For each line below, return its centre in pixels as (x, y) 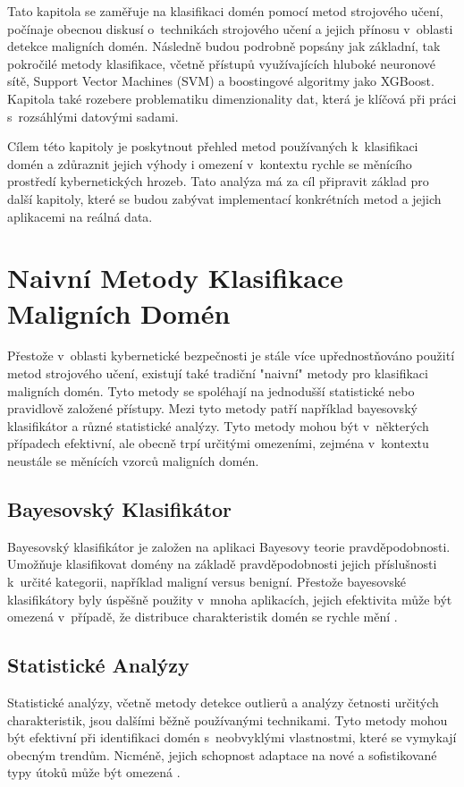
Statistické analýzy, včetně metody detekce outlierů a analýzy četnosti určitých (223, 702)
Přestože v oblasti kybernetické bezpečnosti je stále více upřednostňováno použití (231, 355)
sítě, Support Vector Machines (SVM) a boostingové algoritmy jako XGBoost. (221, 81)
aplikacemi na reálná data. (80, 216)
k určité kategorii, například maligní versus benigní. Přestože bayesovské (207, 581)
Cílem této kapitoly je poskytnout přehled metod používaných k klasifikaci (213, 146)
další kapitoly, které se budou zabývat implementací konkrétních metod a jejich (224, 198)
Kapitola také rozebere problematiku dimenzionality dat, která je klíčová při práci (232, 98)
